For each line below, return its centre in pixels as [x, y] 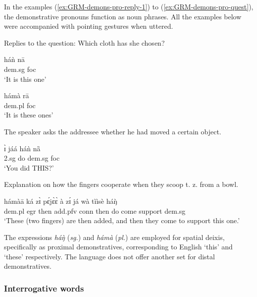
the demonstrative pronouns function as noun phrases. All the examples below [123, 16]
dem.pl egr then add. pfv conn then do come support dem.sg [95, 210]
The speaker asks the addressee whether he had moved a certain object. [113, 131]
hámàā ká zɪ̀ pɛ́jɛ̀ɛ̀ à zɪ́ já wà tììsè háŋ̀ [61, 201]
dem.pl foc [20, 105]
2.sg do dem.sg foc [32, 158]
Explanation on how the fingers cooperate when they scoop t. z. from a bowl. [121, 184]
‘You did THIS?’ [29, 167]
